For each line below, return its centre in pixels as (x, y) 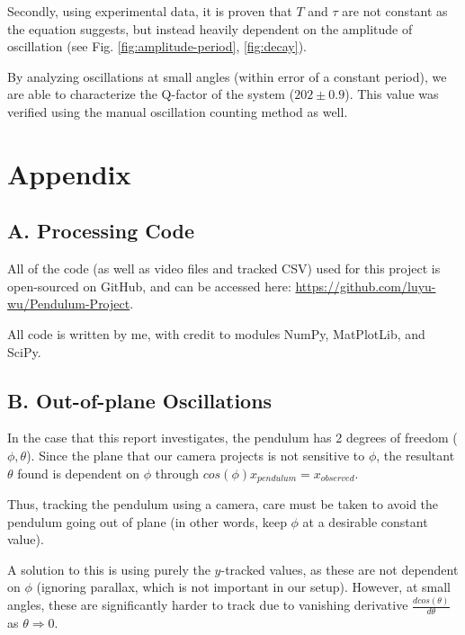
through (177, 473)
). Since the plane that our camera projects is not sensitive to (196, 455)
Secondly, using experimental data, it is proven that (150, 11)
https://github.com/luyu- (366, 286)
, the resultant (416, 455)
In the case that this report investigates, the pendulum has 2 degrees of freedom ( (232, 438)
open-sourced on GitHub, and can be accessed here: (149, 286)
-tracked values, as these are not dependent (340, 569)
